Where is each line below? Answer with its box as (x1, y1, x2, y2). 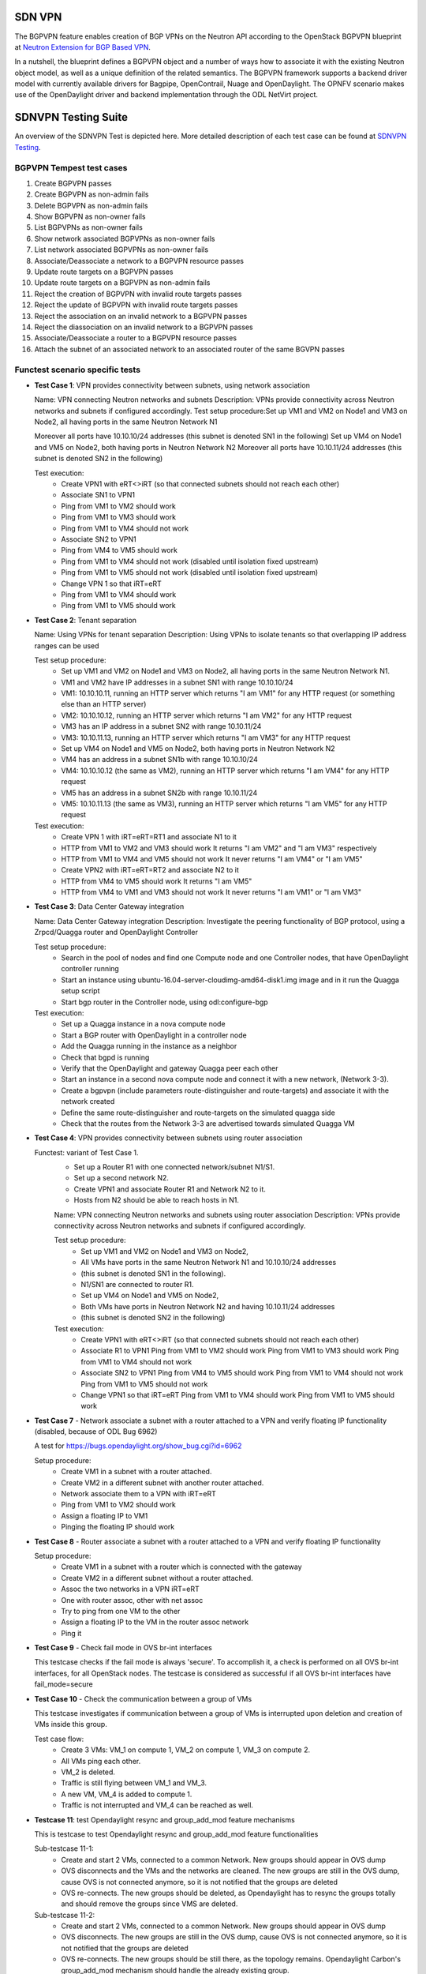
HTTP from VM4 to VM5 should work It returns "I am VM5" (61, 876, 252, 886)
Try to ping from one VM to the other (61, 1606, 181, 1616)
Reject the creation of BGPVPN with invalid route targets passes (34, 289, 242, 298)
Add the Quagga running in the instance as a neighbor (61, 1041, 237, 1051)
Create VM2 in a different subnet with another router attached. (61, 1477, 264, 1488)
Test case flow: (34, 1734, 84, 1743)
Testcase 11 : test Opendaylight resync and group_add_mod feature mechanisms (34, 1815, 295, 1824)
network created (61, 1097, 115, 1106)
